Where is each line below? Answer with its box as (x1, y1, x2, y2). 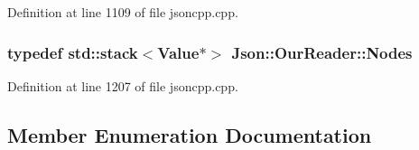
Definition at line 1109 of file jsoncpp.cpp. (7, 3, 238, 21)
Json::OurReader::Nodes (231, 41, 413, 63)
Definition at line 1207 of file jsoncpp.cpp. (7, 76, 238, 95)
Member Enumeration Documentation (7, 120, 372, 148)
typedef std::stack (7, 41, 138, 63)
